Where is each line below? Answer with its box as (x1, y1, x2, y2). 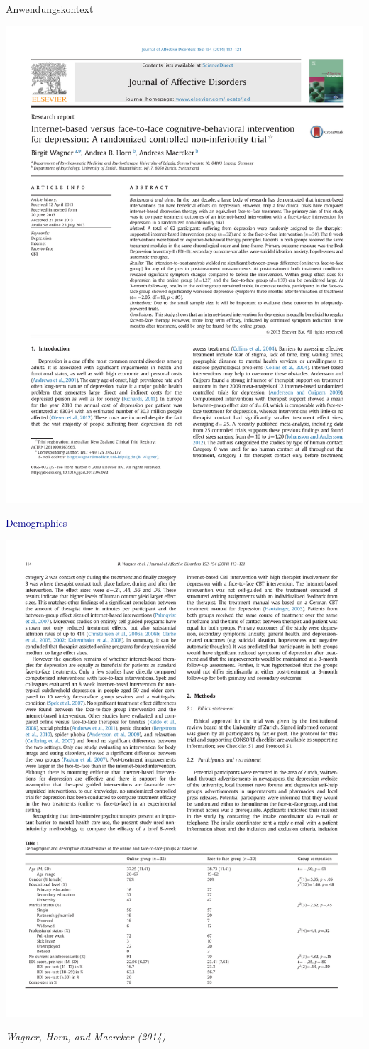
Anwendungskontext (6, 1, 94, 16)
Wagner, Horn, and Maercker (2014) (6, 1029, 166, 1044)
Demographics (6, 515, 67, 530)
